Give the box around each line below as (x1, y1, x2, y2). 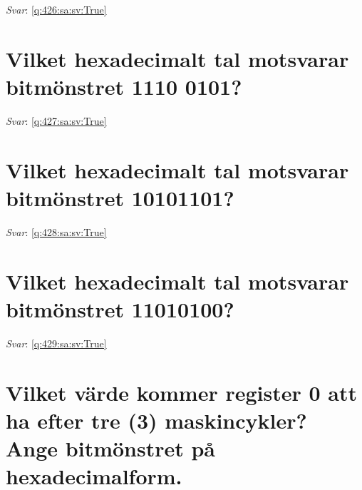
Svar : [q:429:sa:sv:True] (6, 335, 107, 350)
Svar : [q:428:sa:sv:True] (6, 224, 107, 239)
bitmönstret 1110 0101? (6, 71, 242, 101)
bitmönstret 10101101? (6, 183, 234, 212)
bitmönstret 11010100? (6, 294, 234, 323)
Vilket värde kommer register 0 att (6, 377, 357, 407)
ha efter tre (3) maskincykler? (6, 405, 307, 434)
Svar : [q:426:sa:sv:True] (6, 2, 107, 16)
